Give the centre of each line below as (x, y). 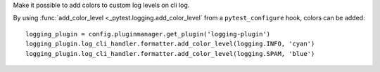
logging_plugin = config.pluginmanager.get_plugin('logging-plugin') (148, 34)
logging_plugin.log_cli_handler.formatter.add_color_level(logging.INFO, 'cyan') (170, 44)
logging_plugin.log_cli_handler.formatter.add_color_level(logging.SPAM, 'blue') (170, 53)
